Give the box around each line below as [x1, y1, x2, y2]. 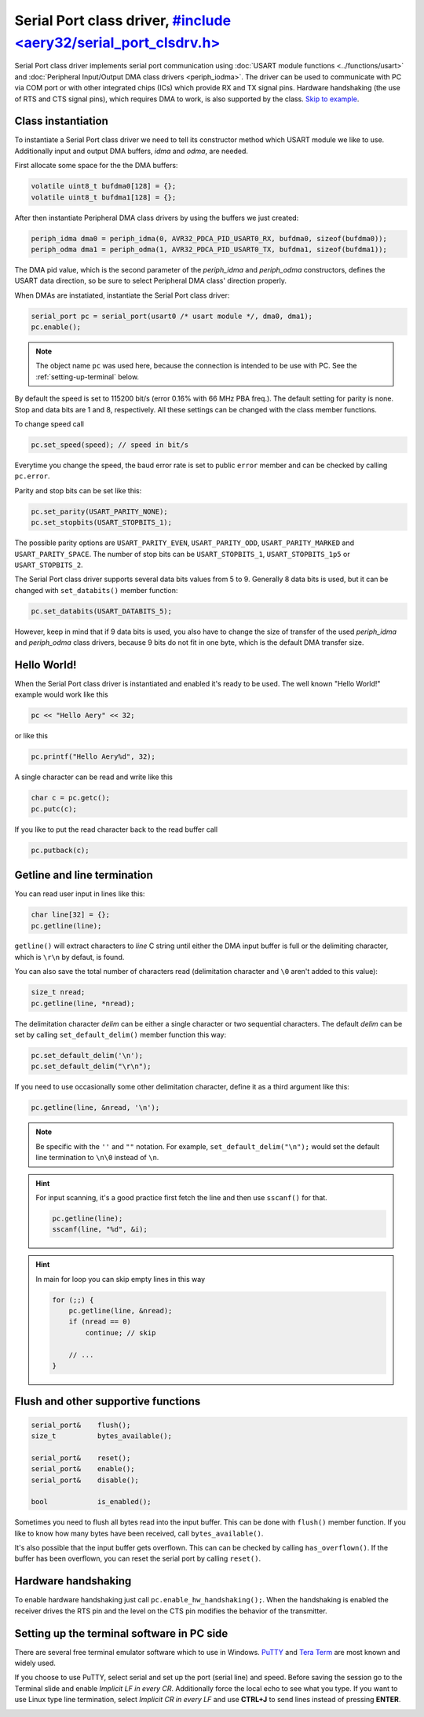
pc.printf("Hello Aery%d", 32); [31, 752, 156, 761]
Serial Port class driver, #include [14, 12, 232, 29]
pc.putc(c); [31, 804, 78, 813]
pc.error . [14, 471, 50, 481]
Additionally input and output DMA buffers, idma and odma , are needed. [14, 146, 249, 156]
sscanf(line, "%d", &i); [52, 1225, 148, 1234]
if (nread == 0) [68, 1317, 131, 1327]
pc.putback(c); [31, 845, 90, 855]
